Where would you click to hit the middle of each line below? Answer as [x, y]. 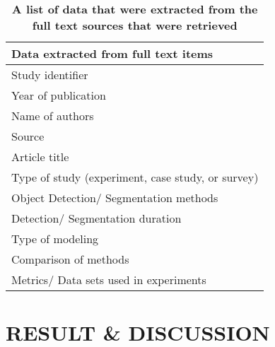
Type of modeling [55, 239]
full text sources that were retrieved [135, 25]
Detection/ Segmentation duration [96, 218]
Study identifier [50, 75]
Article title [40, 157]
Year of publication [59, 95]
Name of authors [53, 116]
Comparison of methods [70, 259]
